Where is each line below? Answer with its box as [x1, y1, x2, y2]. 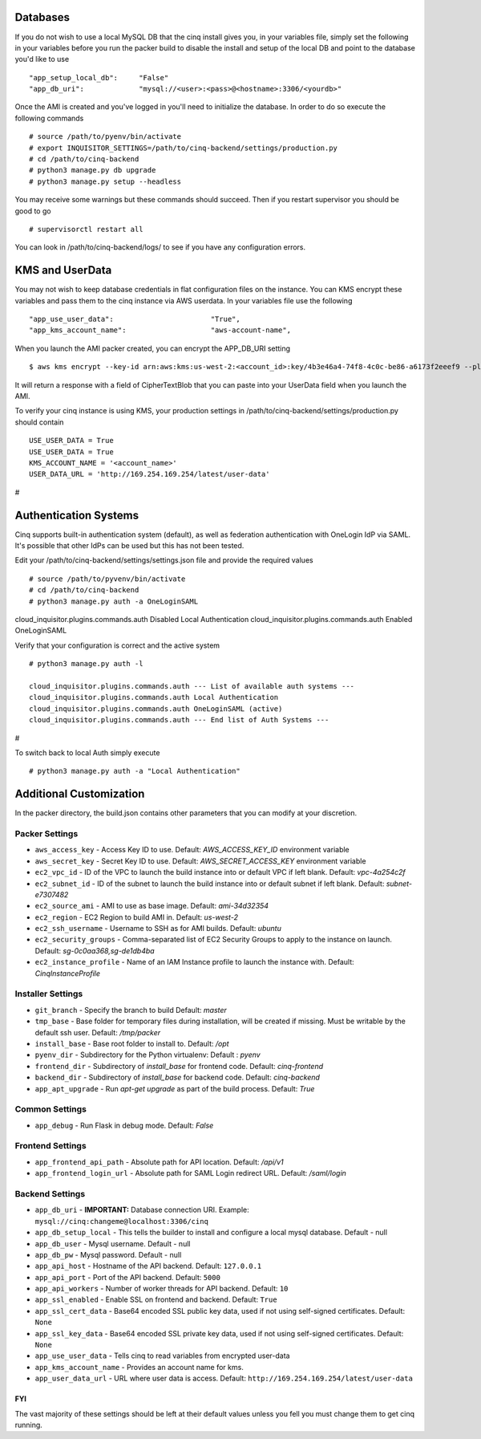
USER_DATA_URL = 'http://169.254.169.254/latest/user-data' [29, 470, 270, 479]
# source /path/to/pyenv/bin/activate [29, 132, 182, 141]
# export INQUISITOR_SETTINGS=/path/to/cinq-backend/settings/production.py [29, 143, 338, 152]
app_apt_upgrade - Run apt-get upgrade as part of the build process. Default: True [34, 1083, 315, 1093]
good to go [14, 205, 51, 216]
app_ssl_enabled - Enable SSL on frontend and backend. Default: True [34, 1295, 277, 1304]
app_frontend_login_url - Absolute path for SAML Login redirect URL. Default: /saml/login [34, 1169, 346, 1178]
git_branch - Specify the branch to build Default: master [34, 1005, 228, 1014]
